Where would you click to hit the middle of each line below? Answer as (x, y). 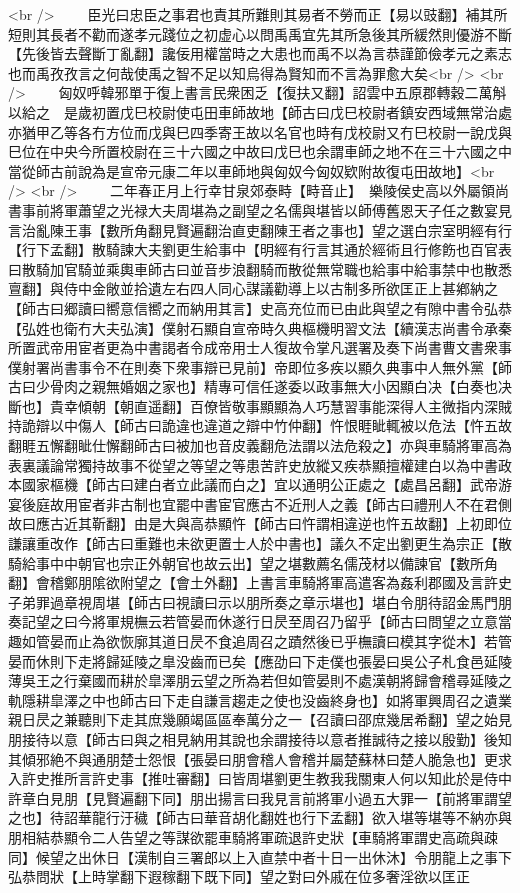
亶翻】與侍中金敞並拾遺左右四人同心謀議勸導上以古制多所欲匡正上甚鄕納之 (253, 288)
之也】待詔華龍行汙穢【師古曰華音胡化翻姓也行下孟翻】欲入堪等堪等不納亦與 (260, 817)
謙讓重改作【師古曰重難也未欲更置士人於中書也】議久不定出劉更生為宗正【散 (260, 543)
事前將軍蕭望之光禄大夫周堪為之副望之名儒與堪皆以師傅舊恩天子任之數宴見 (266, 209)
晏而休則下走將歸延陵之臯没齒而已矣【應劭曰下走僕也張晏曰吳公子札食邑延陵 (260, 660)
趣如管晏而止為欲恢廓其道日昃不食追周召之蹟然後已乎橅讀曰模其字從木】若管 (260, 641)
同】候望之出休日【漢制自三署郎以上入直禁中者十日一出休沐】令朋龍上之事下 (260, 856)
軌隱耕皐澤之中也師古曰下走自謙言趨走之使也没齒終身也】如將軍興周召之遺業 (260, 699)
